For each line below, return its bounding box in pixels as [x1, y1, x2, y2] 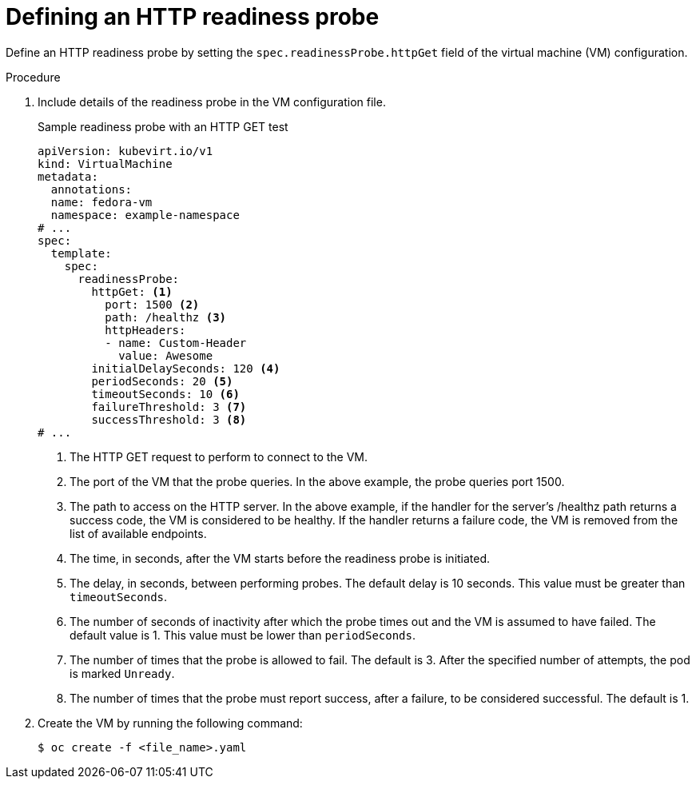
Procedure [6, 70, 61, 84]
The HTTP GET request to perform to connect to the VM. [70, 449, 368, 464]
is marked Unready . [70, 666, 175, 680]
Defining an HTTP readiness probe [6, 3, 380, 30]
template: [50, 246, 112, 260]
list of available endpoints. [70, 526, 207, 540]
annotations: [50, 182, 133, 196]
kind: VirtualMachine [38, 157, 173, 170]
